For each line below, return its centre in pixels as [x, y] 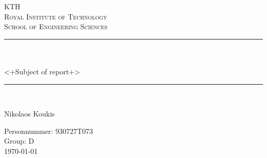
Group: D [19, 141]
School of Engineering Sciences [56, 26]
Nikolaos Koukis [30, 114]
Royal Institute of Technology [56, 16]
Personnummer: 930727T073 [49, 131]
